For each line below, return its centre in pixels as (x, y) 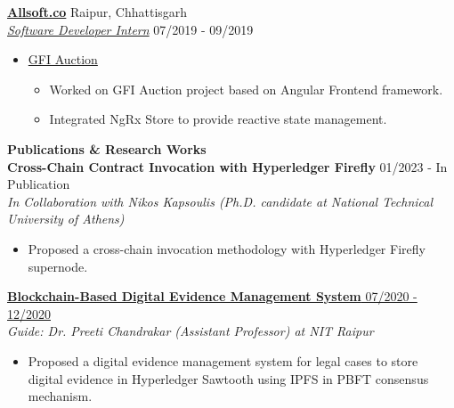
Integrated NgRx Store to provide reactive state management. (218, 119)
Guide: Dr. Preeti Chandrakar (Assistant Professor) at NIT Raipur (191, 331)
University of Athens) (66, 219)
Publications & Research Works (107, 148)
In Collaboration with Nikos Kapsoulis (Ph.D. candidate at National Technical (220, 201)
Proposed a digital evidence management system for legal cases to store (223, 360)
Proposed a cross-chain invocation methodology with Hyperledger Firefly (227, 248)
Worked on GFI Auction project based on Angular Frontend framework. (246, 89)
